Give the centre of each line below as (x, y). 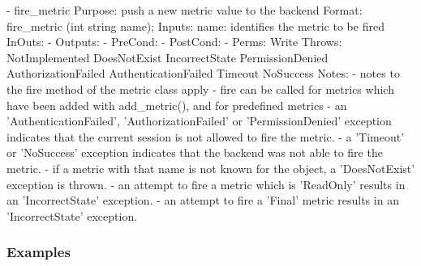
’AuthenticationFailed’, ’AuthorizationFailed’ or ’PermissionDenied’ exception (199, 121)
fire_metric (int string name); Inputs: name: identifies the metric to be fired (195, 25)
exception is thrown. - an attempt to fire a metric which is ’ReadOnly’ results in (206, 184)
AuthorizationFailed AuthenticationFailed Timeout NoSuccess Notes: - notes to (203, 73)
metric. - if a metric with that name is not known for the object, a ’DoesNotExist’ (211, 168)
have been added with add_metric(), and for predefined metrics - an (177, 105)
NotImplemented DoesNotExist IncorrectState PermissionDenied (168, 57)
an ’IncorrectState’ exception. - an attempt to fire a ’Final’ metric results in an (203, 200)
